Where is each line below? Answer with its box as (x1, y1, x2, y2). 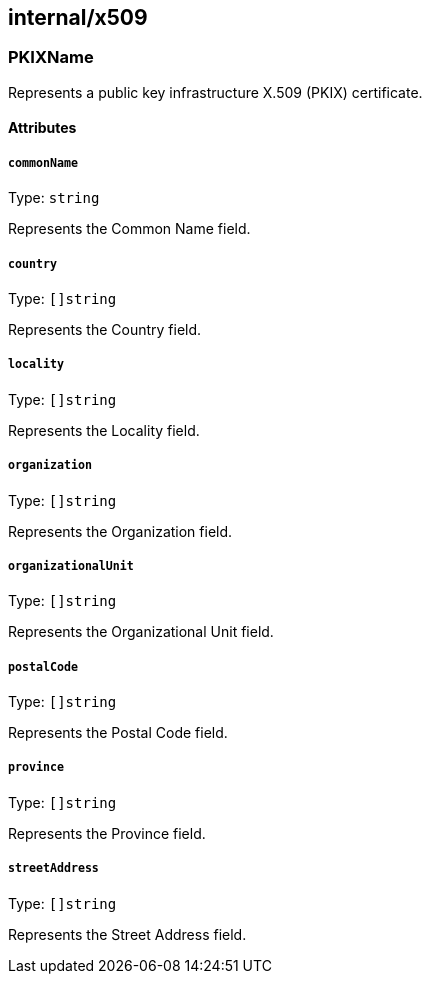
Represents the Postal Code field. (8, 724, 228, 742)
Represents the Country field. (8, 320, 202, 338)
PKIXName (8, 47, 94, 68)
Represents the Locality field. (8, 421, 200, 439)
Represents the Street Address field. (8, 925, 247, 943)
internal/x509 (8, 5, 148, 30)
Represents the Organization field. (8, 522, 233, 540)
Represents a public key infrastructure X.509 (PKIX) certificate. (8, 83, 423, 101)
